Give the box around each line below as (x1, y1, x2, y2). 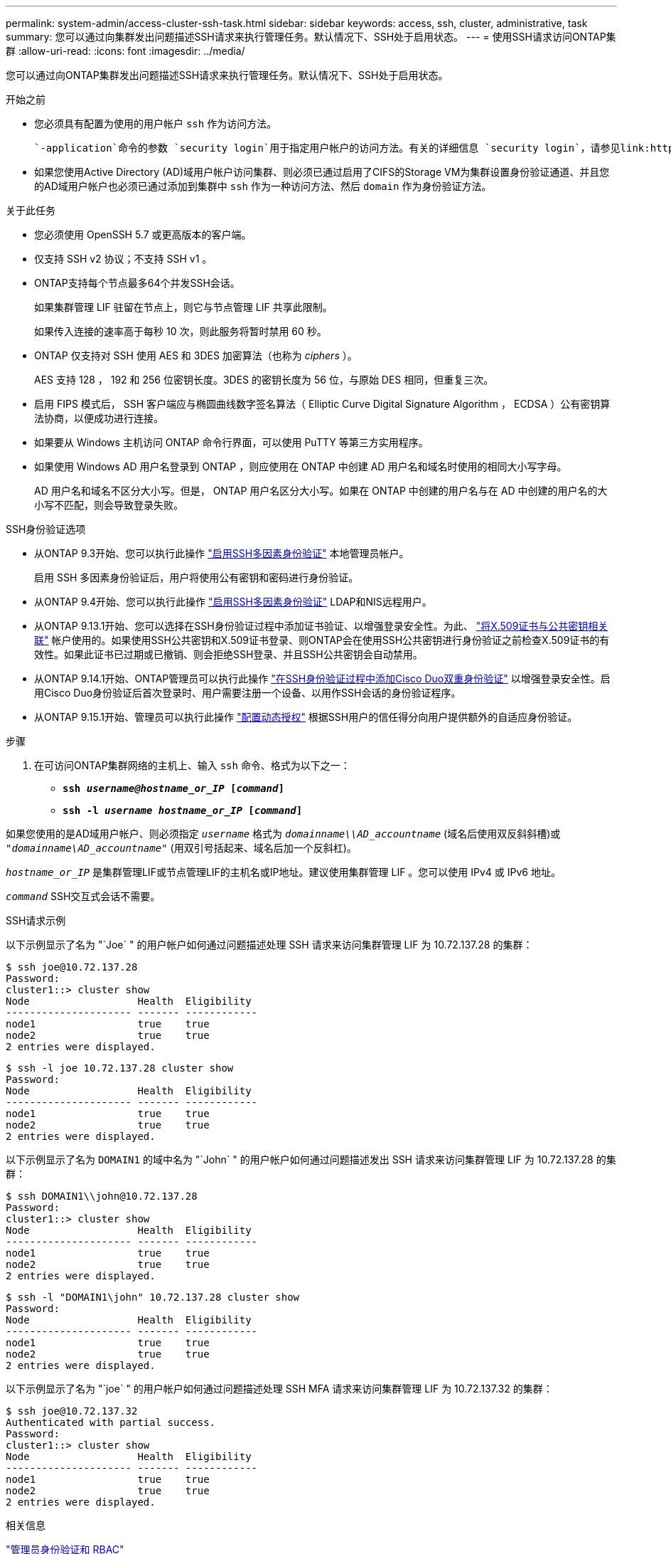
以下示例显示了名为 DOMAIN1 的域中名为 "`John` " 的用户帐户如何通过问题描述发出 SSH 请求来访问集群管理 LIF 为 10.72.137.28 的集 (6, 1153, 616, 1165)
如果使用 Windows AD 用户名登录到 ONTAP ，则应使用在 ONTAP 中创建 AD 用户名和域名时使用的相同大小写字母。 (34, 460, 567, 472)
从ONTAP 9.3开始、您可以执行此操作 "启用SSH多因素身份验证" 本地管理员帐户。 (34, 547, 409, 559)
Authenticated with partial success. (6, 1417, 216, 1428)
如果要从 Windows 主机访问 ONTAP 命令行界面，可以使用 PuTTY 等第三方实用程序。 (34, 436, 429, 448)
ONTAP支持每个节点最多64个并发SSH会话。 (34, 277, 240, 289)
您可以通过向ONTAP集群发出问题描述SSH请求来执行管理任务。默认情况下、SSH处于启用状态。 (6, 69, 449, 81)
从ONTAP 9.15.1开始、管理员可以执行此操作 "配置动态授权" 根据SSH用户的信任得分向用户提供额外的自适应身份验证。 (34, 711, 578, 723)
